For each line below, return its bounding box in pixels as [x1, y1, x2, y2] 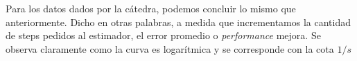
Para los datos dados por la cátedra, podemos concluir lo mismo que [6, 1, 296, 15]
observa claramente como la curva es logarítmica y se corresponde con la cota [6, 41, 334, 56]
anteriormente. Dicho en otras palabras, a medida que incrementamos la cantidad [6, 14, 351, 29]
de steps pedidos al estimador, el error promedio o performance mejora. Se [6, 28, 321, 42]
